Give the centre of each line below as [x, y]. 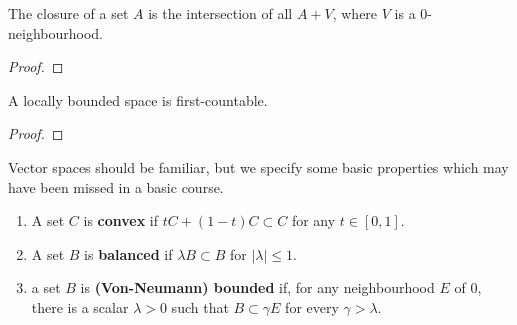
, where [355, 13]
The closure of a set [68, 13]
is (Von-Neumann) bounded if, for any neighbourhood [257, 287]
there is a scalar [80, 306]
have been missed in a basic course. [116, 186]
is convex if [121, 220]
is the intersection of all [220, 13]
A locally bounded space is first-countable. [138, 99]
